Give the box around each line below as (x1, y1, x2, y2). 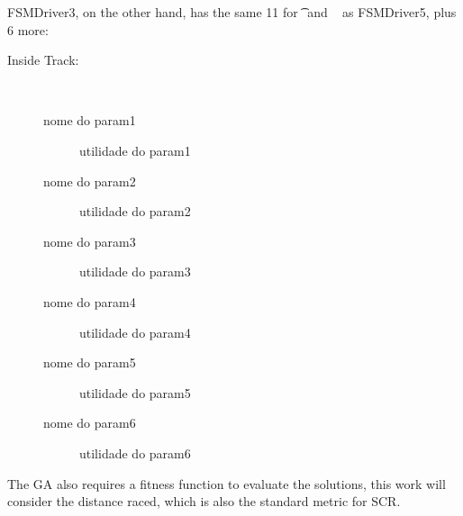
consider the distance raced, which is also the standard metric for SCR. (7, 492, 401, 511)
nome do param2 (43, 171, 136, 190)
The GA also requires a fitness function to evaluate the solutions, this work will (7, 474, 446, 493)
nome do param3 (43, 231, 136, 250)
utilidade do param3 (79, 262, 191, 281)
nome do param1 (43, 111, 136, 130)
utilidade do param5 (79, 383, 191, 402)
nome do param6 (43, 413, 136, 432)
